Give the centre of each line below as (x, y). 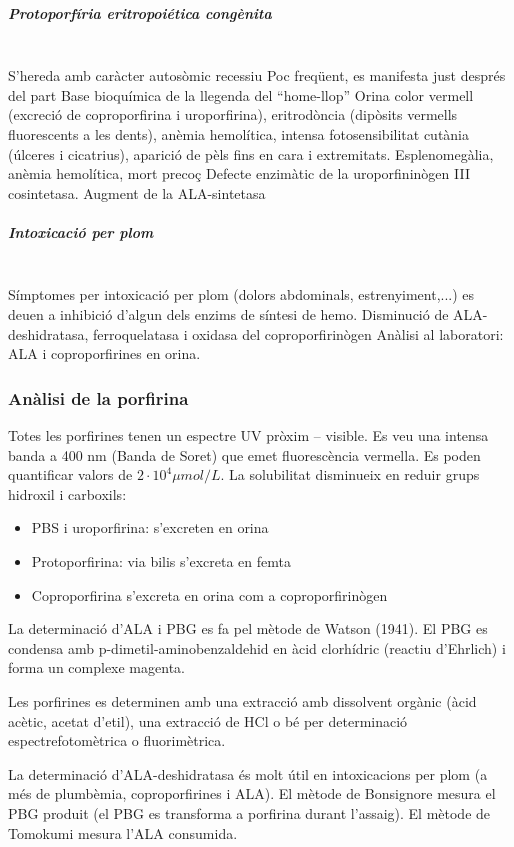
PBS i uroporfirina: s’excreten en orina (150, 527)
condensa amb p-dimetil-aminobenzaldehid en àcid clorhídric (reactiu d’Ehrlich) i (257, 647)
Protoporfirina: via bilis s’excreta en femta (161, 561)
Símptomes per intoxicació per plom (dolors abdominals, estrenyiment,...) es (241, 294)
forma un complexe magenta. (96, 667)
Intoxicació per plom (81, 231)
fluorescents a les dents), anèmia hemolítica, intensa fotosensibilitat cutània (239, 133)
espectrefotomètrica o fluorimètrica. (117, 740)
